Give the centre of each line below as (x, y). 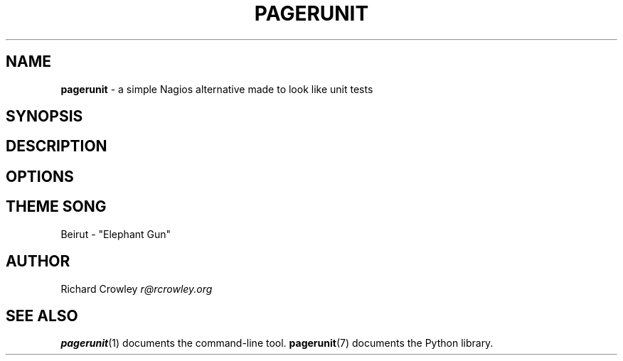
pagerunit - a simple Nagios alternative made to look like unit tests (217, 89)
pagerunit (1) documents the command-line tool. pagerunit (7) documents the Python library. (277, 343)
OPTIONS (40, 176)
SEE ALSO (42, 316)
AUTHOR (38, 262)
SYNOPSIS (44, 117)
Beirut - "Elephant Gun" (116, 234)
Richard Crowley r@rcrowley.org (137, 289)
